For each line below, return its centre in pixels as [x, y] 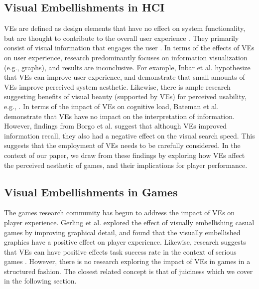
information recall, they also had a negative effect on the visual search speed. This [129, 135]
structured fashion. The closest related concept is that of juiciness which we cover [129, 271]
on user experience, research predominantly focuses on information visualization [126, 57]
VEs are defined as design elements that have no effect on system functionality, [125, 28]
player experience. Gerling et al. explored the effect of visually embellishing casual [129, 222]
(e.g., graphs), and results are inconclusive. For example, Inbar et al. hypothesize [127, 67]
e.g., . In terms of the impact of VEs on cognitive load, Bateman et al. [112, 106]
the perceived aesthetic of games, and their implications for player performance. [126, 165]
